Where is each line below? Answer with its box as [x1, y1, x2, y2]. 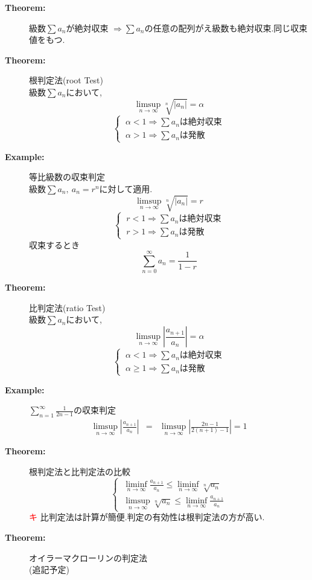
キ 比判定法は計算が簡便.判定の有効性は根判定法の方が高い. [29, 511, 265, 523]
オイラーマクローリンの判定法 [29, 551, 147, 564]
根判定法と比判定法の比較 [29, 465, 130, 477]
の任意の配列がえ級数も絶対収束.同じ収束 [144, 21, 308, 34]
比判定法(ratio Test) [29, 301, 106, 314]
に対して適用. [99, 182, 153, 195]
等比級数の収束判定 [29, 170, 105, 183]
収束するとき [29, 238, 80, 251]
